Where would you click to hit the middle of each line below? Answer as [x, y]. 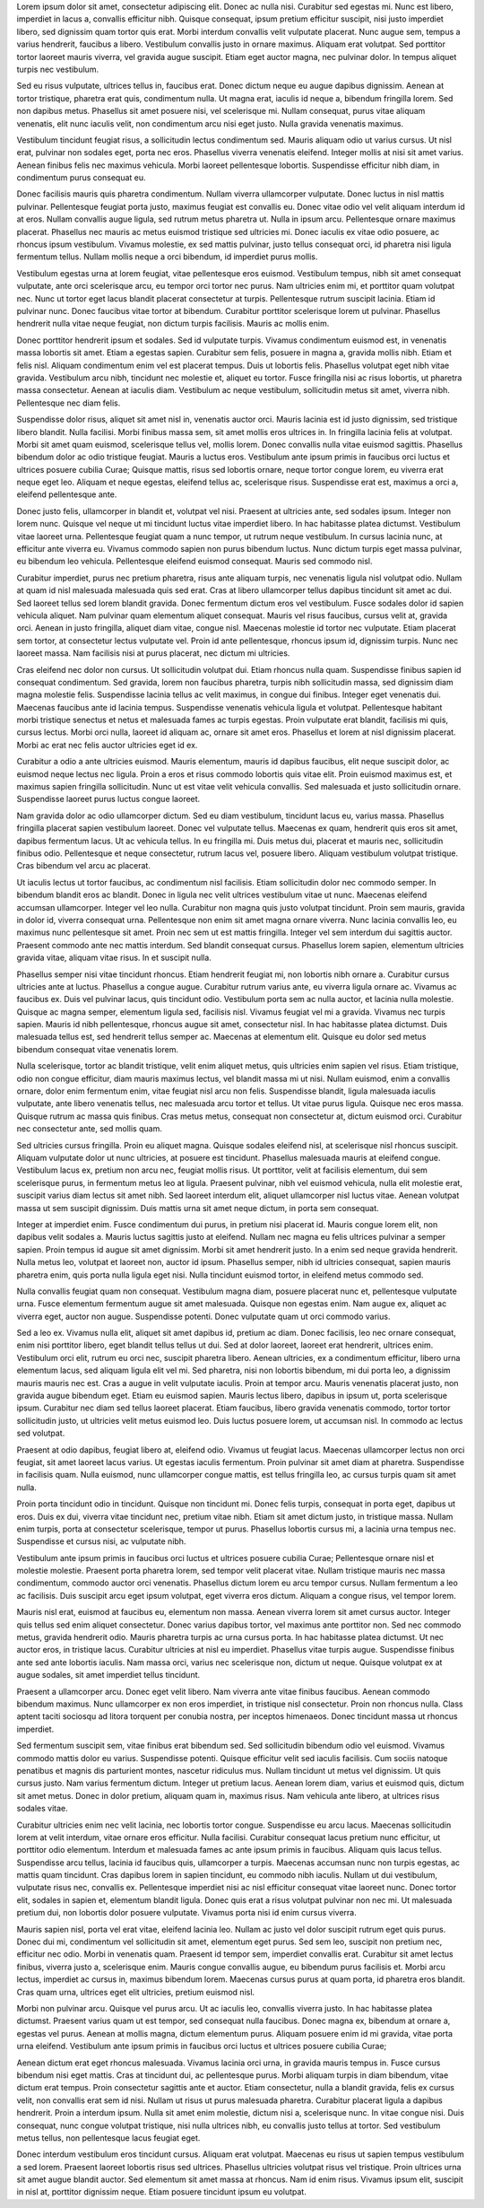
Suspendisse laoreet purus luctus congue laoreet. [108, 799]
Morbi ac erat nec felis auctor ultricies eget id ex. [107, 745]
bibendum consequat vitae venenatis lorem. [98, 1049]
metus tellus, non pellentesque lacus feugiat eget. [108, 2138]
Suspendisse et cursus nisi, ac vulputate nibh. [101, 1541]
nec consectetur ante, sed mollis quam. [90, 1129]
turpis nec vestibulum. [57, 69]
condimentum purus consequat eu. [82, 178]
